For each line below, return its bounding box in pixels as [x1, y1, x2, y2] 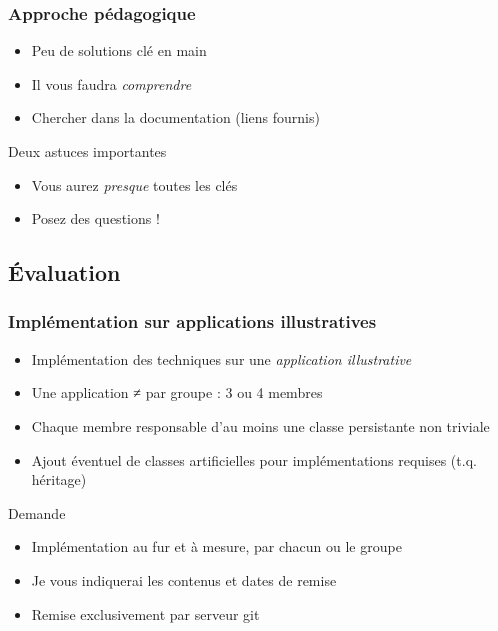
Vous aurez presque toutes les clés [31, 174, 238, 195]
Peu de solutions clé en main [31, 40, 207, 61]
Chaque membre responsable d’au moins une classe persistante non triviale [31, 415, 490, 436]
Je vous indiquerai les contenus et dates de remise [31, 569, 337, 590]
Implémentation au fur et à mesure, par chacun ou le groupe [31, 536, 402, 557]
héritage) [31, 469, 87, 490]
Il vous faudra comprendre [31, 73, 192, 94]
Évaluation [8, 257, 121, 288]
